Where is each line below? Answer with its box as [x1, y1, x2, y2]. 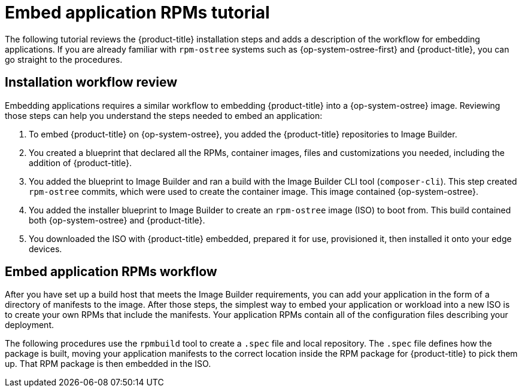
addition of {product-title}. [29, 157, 132, 168]
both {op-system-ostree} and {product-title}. [29, 215, 205, 225]
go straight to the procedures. [5, 54, 123, 65]
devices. [29, 243, 62, 254]
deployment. [5, 320, 54, 330]
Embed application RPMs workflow [5, 264, 217, 280]
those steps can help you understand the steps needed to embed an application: [5, 110, 323, 121]
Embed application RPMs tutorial [5, 2, 270, 23]
